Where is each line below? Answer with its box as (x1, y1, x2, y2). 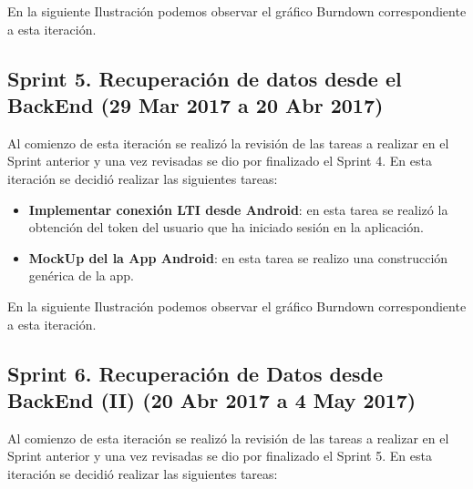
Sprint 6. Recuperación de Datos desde (7, 359, 383, 387)
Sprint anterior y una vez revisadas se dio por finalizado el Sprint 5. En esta (7, 446, 432, 465)
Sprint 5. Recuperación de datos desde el (7, 64, 402, 92)
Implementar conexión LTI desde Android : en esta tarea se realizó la (28, 199, 448, 219)
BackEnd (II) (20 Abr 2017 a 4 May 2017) (7, 385, 416, 413)
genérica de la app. (28, 266, 134, 285)
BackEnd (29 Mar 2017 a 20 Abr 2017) (7, 90, 384, 118)
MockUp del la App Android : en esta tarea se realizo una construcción (28, 248, 448, 267)
